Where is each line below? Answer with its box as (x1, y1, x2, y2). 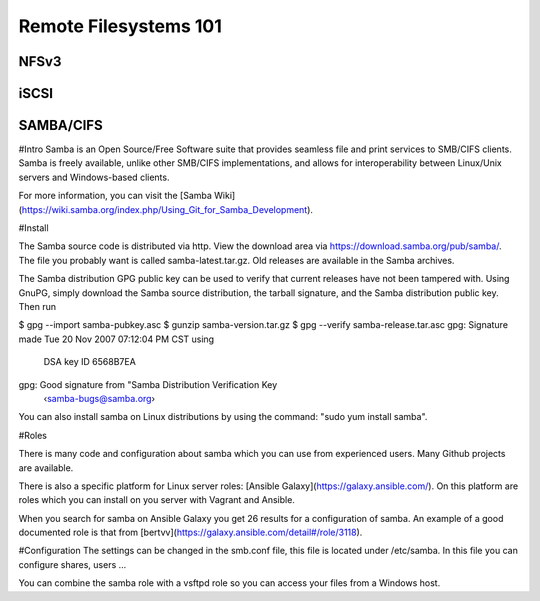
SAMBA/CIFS (18, 117, 104, 134)
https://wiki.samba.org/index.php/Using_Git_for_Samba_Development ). (21, 203, 314, 215)
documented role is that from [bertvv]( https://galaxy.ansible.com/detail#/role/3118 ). (18, 526, 363, 539)
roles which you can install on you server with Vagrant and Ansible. (18, 494, 295, 506)
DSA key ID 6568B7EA (43, 356, 137, 368)
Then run (18, 301, 57, 312)
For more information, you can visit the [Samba (18, 190, 212, 202)
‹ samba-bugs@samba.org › (43, 392, 155, 404)
